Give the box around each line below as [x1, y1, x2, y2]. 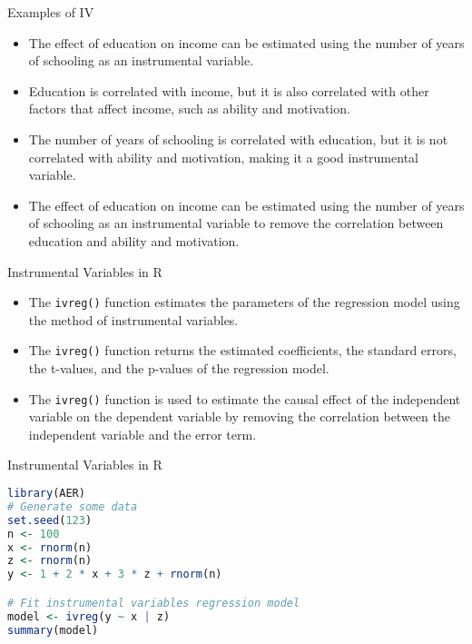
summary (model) [7, 623, 99, 637]
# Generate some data [7, 500, 138, 513]
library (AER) [7, 487, 85, 500]
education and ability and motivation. [28, 231, 240, 250]
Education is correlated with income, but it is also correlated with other [28, 81, 429, 100]
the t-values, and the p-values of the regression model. [28, 359, 329, 378]
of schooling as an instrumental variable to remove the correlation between [28, 213, 444, 233]
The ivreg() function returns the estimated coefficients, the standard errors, [28, 341, 457, 360]
